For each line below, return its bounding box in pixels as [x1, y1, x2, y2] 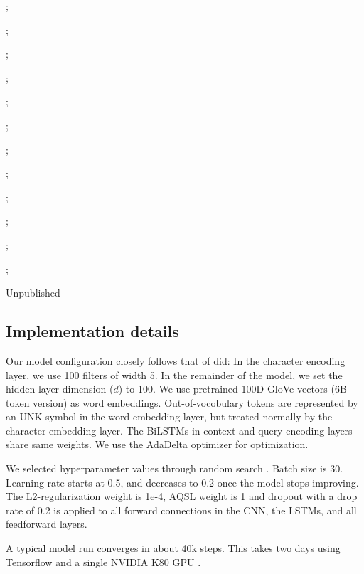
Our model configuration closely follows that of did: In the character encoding [6, 353, 346, 368]
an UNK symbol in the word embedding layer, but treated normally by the [6, 409, 333, 424]
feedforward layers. [6, 516, 87, 531]
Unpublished [6, 285, 60, 300]
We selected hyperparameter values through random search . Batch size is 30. [6, 461, 343, 476]
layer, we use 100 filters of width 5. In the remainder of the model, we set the [6, 367, 343, 382]
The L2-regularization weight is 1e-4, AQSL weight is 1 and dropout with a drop [6, 489, 358, 504]
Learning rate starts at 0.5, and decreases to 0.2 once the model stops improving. [6, 474, 359, 489]
